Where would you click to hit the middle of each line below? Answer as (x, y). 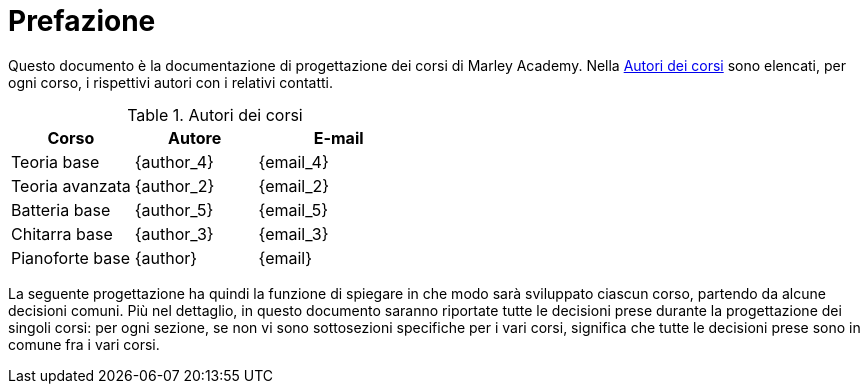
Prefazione (82, 21)
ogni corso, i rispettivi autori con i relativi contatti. (171, 82)
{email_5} (293, 209)
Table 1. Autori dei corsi (215, 114)
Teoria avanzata (71, 185)
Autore (195, 137)
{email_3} (293, 233)
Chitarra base (62, 233)
